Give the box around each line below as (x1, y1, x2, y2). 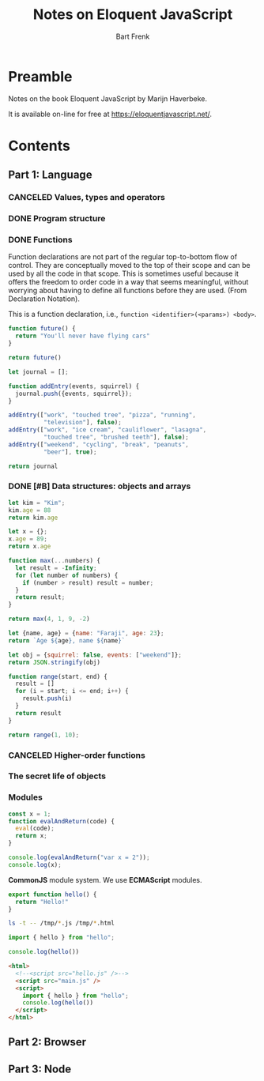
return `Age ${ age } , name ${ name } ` (8, 636, 126, 645)
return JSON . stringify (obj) (8, 658, 101, 666)
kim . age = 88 (8, 506, 51, 514)
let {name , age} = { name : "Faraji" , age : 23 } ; (8, 630, 164, 638)
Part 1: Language (8, 168, 92, 182)
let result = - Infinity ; (15, 563, 97, 572)
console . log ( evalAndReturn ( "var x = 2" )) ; (8, 853, 150, 862)
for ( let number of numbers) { (15, 571, 119, 579)
